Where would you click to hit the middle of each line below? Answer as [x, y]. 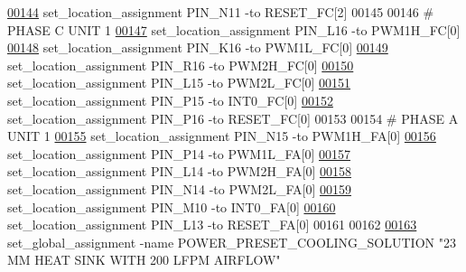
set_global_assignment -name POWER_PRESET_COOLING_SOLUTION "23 [232, 242]
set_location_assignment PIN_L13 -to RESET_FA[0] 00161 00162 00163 [212, 225]
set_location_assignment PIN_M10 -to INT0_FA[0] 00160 [172, 206]
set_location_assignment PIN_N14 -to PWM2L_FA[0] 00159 [179, 188]
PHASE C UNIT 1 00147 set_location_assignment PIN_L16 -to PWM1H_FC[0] [234, 29]
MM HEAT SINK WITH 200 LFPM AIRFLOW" [144, 260]
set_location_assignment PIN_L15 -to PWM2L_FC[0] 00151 [179, 83]
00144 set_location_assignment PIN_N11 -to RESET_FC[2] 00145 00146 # [221, 12]
